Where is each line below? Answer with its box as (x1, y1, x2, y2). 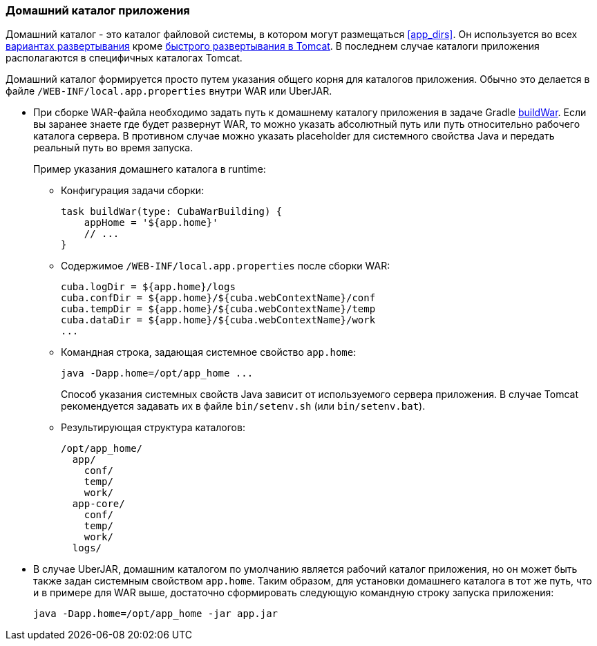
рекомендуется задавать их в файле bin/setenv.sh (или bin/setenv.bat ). (61, 400, 426, 412)
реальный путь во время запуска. (33, 142, 193, 154)
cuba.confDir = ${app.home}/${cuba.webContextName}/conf (61, 292, 376, 304)
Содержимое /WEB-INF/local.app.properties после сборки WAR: (61, 260, 390, 272)
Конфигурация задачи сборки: (61, 184, 205, 197)
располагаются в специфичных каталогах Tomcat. (6, 52, 243, 64)
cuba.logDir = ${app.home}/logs (61, 281, 236, 293)
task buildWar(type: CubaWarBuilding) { (61, 206, 283, 218)
